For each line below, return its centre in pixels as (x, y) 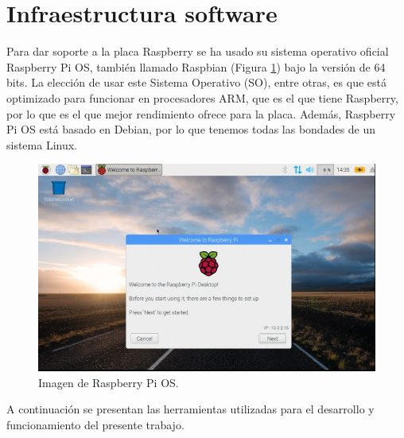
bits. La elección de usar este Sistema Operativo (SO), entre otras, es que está (196, 82)
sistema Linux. (42, 144)
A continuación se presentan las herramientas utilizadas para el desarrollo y (190, 409)
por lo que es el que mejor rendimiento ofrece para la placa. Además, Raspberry (201, 113)
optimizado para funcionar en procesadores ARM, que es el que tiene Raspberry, (202, 97)
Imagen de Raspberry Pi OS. (109, 382)
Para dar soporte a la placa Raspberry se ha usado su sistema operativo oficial (198, 51)
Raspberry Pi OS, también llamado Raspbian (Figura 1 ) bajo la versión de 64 (196, 66)
